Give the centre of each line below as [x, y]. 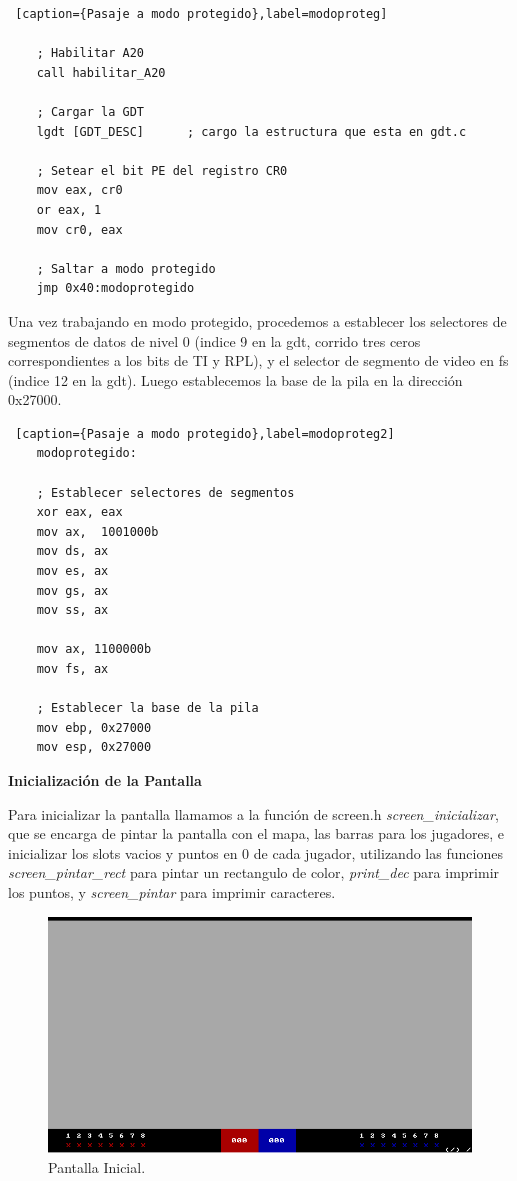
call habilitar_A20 [101, 72]
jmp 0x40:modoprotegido [115, 288]
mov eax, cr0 [79, 190]
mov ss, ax [72, 610]
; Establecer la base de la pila [147, 708]
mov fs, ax [72, 669]
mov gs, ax [72, 590]
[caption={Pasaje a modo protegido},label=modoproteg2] [205, 433]
